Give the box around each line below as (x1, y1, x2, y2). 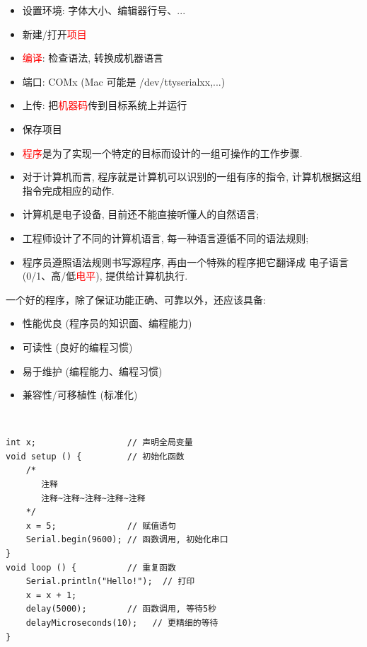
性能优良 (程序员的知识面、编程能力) (22, 316, 192, 331)
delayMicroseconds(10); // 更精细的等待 (25, 618, 219, 628)
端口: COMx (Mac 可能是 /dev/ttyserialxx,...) (22, 74, 226, 88)
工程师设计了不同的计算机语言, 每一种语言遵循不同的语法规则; (22, 230, 309, 245)
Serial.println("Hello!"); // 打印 (25, 576, 195, 587)
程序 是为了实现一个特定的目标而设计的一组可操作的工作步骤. (22, 145, 303, 160)
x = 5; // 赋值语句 (25, 520, 176, 531)
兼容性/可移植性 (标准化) (22, 387, 138, 402)
